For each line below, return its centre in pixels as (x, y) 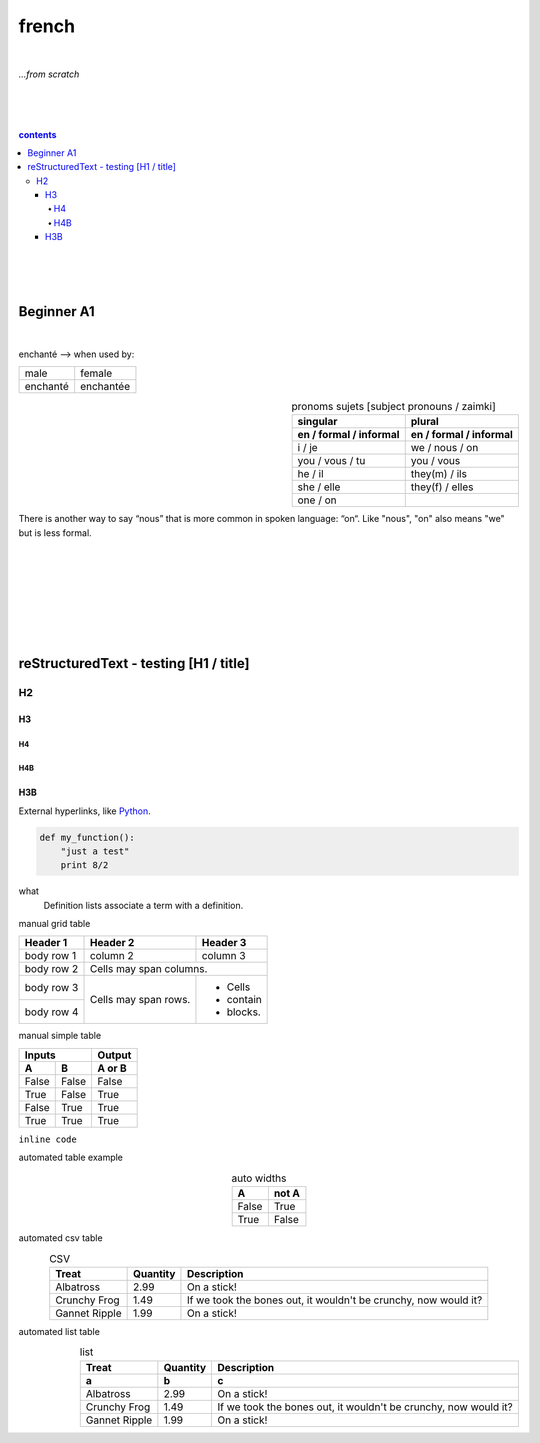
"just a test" (95, 851)
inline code (47, 1139)
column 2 (111, 956)
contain (244, 1000)
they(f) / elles (442, 487)
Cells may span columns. (148, 969)
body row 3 (51, 988)
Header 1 (46, 943)
